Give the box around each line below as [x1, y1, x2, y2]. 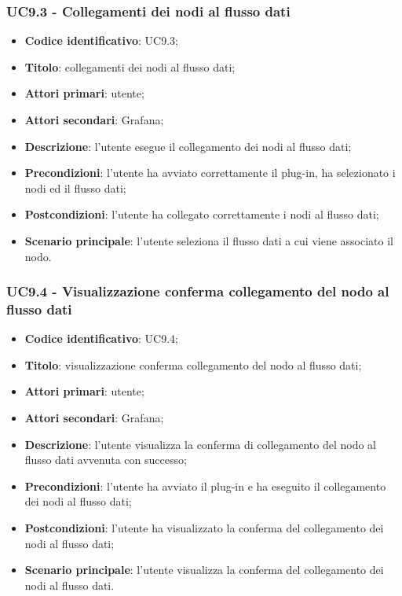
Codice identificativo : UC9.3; [24, 32, 178, 49]
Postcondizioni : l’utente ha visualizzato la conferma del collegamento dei [24, 520, 384, 536]
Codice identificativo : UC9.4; [24, 330, 178, 347]
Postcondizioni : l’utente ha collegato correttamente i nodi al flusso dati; [24, 206, 379, 223]
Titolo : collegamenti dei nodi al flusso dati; [24, 58, 236, 75]
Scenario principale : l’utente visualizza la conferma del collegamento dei [24, 561, 384, 578]
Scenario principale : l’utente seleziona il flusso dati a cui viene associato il [24, 232, 393, 248]
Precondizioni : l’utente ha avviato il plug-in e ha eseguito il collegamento [24, 477, 386, 494]
